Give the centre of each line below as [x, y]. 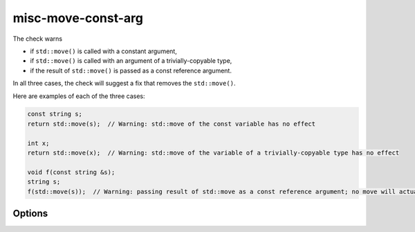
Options [30, 214]
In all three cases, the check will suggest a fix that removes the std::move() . [124, 84]
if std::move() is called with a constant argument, [104, 51]
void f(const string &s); [71, 172]
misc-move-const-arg [78, 18]
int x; [38, 143]
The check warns [37, 39]
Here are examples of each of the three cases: [79, 96]
